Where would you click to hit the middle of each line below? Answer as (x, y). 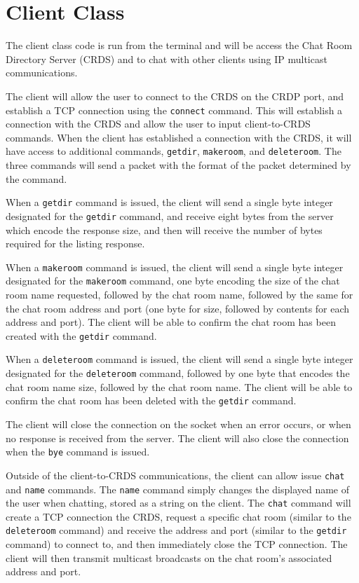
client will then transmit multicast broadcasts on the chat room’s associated (169, 557)
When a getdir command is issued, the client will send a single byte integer (169, 202)
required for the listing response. (75, 244)
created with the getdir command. (81, 335)
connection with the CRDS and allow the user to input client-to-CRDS (158, 124)
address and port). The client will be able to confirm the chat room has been (171, 322)
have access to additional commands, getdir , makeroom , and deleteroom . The (174, 151)
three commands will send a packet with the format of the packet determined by (178, 165)
